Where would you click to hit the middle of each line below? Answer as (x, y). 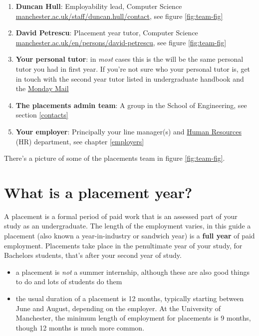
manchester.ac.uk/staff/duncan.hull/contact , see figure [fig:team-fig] (119, 16)
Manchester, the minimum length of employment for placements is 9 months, (133, 318)
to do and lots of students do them (69, 281)
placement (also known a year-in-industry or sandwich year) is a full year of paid (129, 236)
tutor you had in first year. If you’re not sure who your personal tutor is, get (133, 68)
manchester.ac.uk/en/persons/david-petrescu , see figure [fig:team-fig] (121, 42)
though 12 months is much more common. (80, 327)
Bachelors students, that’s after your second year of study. (93, 255)
